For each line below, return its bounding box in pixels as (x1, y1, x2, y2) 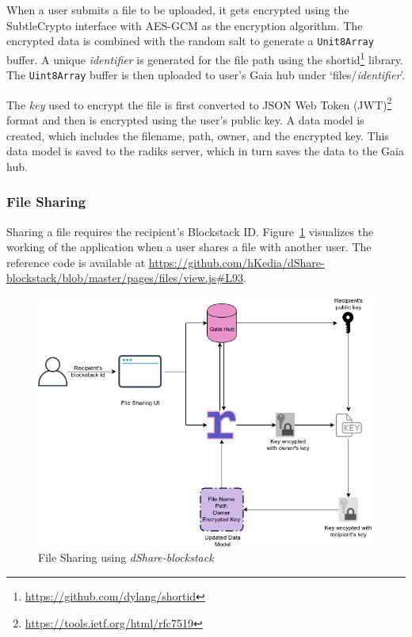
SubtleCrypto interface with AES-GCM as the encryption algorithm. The (6, 17, 363, 33)
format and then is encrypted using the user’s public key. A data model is (6, 112, 364, 128)
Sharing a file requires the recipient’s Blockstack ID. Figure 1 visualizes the (6, 223, 374, 239)
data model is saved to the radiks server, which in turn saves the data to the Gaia (6, 143, 404, 159)
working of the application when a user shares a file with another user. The (6, 238, 372, 255)
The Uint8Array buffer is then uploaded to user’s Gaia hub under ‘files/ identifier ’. (6, 67, 406, 83)
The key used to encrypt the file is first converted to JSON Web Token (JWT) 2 (6, 93, 392, 113)
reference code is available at (6, 254, 146, 270)
